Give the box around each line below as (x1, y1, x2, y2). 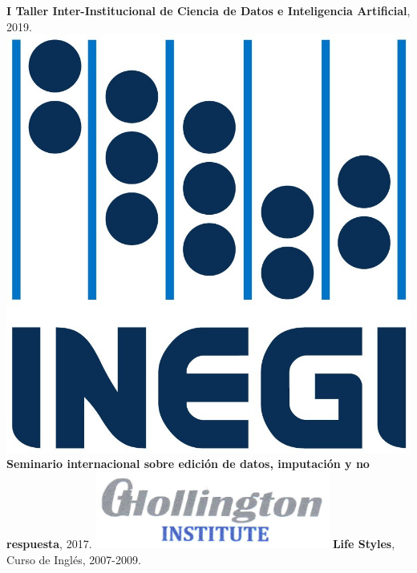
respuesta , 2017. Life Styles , (6, 535, 395, 552)
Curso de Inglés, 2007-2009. (6, 551, 141, 567)
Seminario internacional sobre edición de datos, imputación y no (6, 455, 370, 472)
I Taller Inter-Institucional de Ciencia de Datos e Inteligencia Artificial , (6, 2, 411, 18)
